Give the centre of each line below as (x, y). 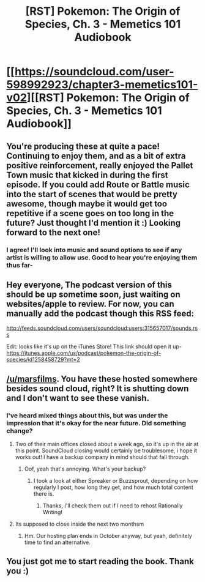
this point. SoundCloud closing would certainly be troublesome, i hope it (106, 450)
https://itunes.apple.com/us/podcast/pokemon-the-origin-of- (84, 353)
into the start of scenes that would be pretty (92, 194)
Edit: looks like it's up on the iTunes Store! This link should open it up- (94, 346)
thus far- (20, 265)
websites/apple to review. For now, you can (90, 304)
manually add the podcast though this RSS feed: (100, 313)
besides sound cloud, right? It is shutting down (98, 388)
